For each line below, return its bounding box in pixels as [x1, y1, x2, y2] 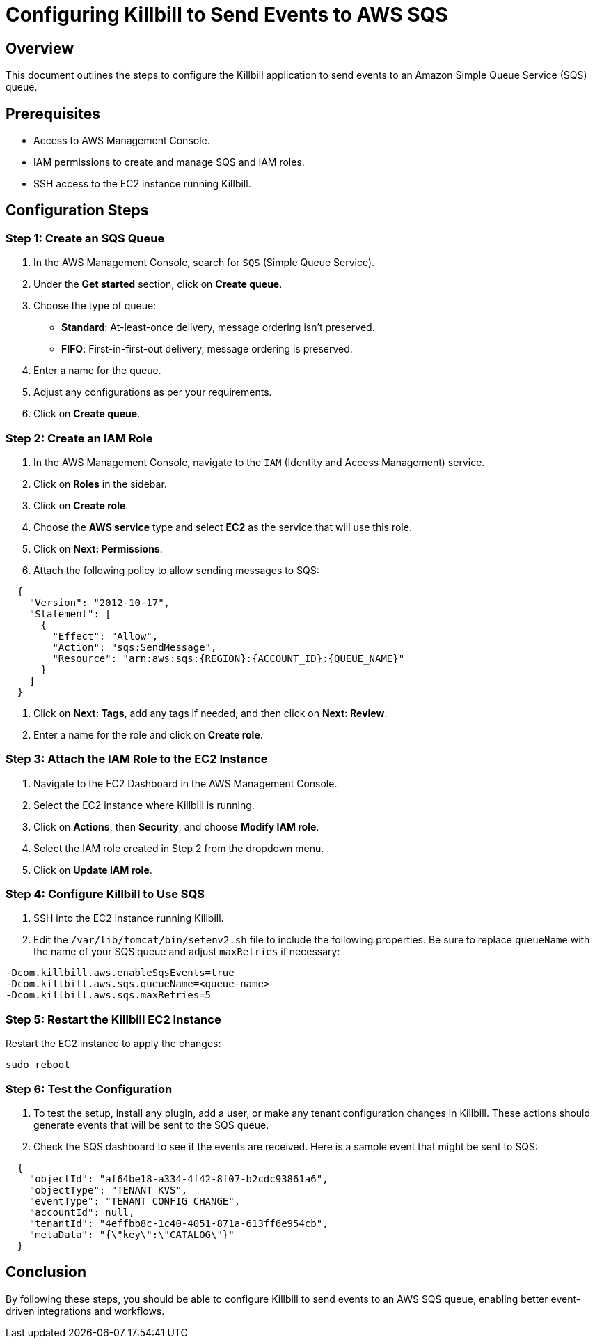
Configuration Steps [6, 201, 149, 219]
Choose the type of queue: [33, 300, 157, 312]
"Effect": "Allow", [52, 630, 159, 642]
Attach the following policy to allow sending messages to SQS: [33, 564, 319, 576]
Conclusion [6, 1263, 87, 1281]
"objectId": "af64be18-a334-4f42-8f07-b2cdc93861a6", [29, 1173, 328, 1184]
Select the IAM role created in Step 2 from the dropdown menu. [33, 842, 324, 854]
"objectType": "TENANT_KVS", [29, 1184, 188, 1196]
